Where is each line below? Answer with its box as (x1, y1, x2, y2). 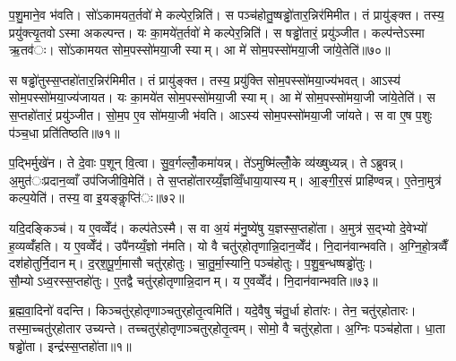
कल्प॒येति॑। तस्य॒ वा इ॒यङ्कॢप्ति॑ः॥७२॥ (9, 188, 185, 207)
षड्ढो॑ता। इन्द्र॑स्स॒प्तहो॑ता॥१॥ (9, 336, 132, 355)
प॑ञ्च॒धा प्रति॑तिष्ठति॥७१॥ (9, 123, 120, 142)
